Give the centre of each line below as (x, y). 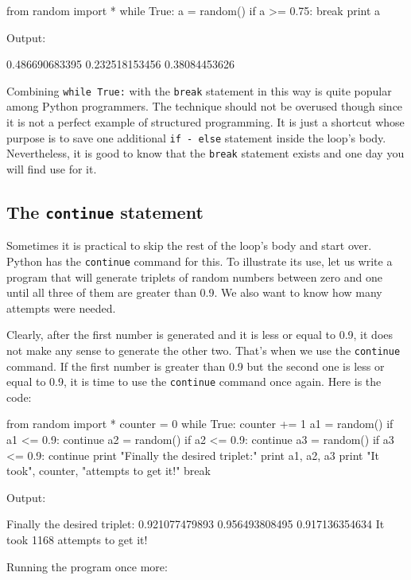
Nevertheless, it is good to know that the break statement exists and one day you (205, 153)
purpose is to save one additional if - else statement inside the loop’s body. (196, 137)
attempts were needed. (61, 308)
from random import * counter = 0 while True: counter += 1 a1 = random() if (200, 424)
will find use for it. (52, 168)
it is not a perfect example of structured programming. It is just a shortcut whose (205, 122)
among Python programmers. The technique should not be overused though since (205, 106)
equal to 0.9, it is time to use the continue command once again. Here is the (194, 381)
